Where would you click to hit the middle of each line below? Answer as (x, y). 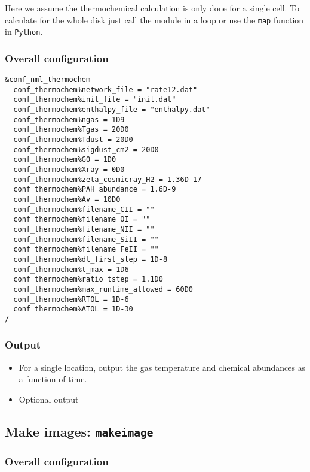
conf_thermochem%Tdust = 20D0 (73, 140)
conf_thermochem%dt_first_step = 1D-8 (90, 259)
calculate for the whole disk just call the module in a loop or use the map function (154, 19)
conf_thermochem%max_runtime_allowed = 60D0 (103, 289)
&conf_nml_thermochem (48, 80)
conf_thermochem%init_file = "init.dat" (95, 100)
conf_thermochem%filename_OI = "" (82, 220)
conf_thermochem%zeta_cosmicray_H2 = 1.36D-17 (108, 179)
